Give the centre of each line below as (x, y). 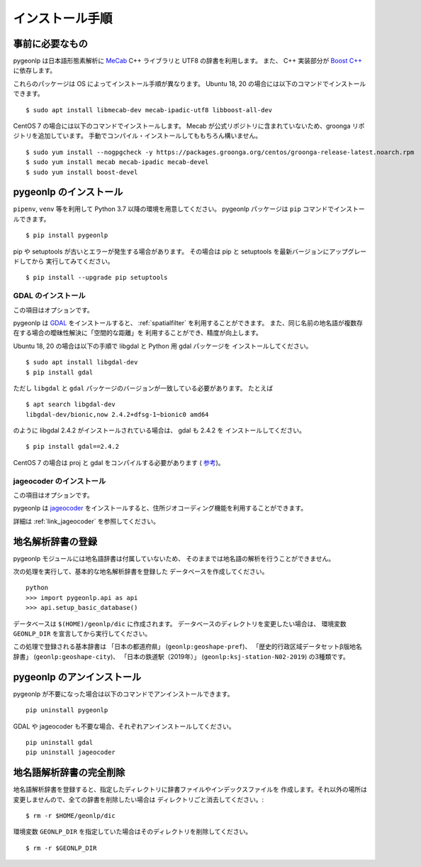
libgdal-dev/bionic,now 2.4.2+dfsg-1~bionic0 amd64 (117, 414)
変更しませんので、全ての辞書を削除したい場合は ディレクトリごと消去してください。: (139, 800)
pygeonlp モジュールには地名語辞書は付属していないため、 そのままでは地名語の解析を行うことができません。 (174, 558)
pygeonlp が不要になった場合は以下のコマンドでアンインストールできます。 (123, 694)
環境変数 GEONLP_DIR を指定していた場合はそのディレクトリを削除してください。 (132, 831)
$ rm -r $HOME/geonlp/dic (71, 816)
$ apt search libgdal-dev (71, 404)
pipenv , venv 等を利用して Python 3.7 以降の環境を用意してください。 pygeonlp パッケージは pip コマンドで (174, 209)
